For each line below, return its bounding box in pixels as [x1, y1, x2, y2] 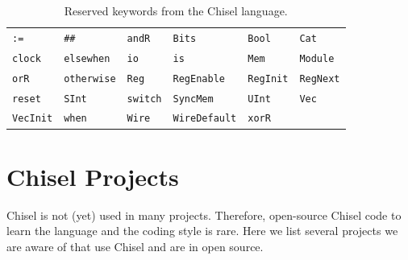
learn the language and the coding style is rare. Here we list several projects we [6, 222, 398, 239]
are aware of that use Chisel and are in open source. [6, 237, 264, 254]
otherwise [64, 72, 116, 85]
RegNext [299, 72, 340, 85]
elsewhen [64, 52, 110, 64]
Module [299, 52, 335, 64]
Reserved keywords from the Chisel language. [64, 2, 288, 19]
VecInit [12, 113, 53, 125]
